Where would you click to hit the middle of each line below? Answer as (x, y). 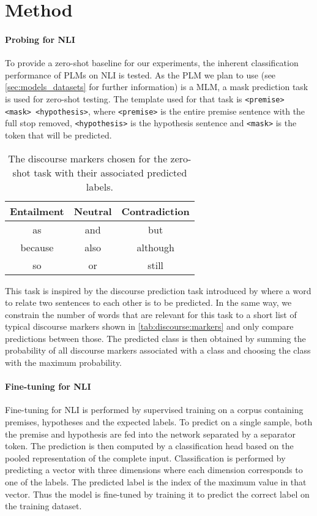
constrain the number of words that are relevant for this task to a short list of (151, 314)
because (37, 247)
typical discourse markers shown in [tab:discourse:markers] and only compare (149, 326)
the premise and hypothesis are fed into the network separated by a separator (151, 434)
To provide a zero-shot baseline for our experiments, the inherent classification (152, 63)
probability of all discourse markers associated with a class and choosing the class (158, 350)
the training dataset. (43, 506)
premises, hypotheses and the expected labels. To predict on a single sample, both (159, 422)
